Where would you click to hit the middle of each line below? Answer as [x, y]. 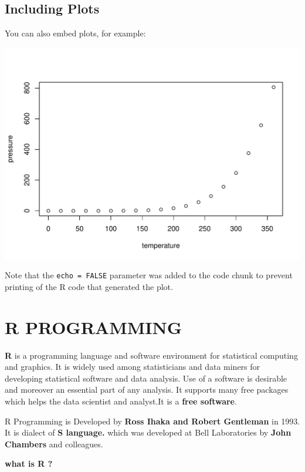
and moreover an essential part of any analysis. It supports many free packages [147, 390]
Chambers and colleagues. [54, 444]
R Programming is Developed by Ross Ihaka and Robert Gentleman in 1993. [152, 421]
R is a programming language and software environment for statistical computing [151, 355]
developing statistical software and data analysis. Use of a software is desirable [146, 378]
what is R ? [29, 463]
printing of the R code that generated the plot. [89, 286]
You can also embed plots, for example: [75, 33]
